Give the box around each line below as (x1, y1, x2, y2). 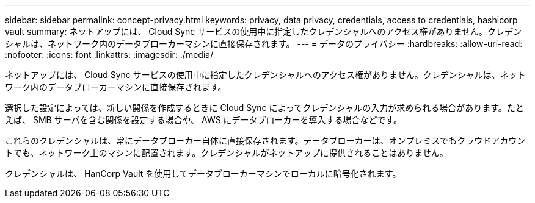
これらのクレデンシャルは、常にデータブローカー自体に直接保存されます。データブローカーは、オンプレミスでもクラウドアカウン (5, 135, 526, 146)
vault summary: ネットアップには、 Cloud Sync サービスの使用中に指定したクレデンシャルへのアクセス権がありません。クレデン (5, 26, 522, 37)
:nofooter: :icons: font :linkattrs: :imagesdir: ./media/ (5, 49, 214, 60)
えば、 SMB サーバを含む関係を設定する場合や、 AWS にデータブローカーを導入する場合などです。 (5, 115, 402, 125)
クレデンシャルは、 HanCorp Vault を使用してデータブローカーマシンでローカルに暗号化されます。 (5, 168, 401, 179)
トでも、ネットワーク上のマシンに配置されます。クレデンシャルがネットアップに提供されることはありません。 (5, 148, 448, 158)
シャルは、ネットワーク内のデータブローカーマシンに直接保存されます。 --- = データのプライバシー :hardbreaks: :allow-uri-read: (5, 38, 523, 49)
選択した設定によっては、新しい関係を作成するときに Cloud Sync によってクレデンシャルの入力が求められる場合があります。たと (5, 102, 524, 113)
